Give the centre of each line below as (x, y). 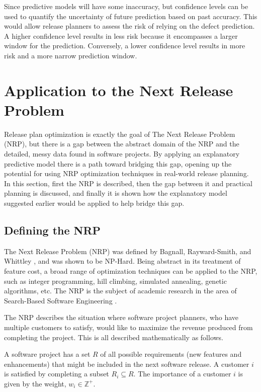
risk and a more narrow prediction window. (71, 55)
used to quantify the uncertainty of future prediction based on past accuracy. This (131, 16)
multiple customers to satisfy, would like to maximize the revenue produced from (128, 327)
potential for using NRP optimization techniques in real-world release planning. (126, 173)
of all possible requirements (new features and (171, 354)
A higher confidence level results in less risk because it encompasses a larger (121, 35)
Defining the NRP (53, 230)
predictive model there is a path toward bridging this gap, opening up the (118, 163)
